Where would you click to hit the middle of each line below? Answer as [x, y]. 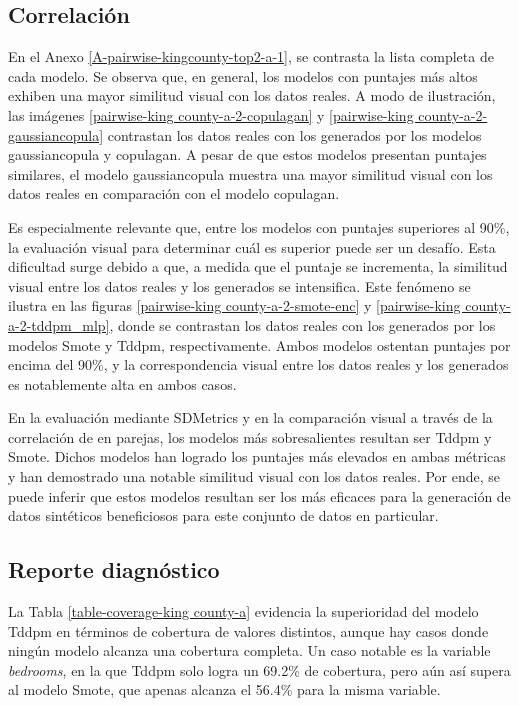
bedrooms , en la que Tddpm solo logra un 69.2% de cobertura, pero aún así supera [259, 669]
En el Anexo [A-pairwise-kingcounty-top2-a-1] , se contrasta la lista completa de [251, 56]
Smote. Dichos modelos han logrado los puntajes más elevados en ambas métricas [257, 456]
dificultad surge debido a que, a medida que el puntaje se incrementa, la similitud [258, 266]
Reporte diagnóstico [114, 569]
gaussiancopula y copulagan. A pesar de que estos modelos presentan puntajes [247, 154]
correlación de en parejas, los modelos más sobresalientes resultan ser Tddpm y [250, 436]
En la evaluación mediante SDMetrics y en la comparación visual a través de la [250, 417]
